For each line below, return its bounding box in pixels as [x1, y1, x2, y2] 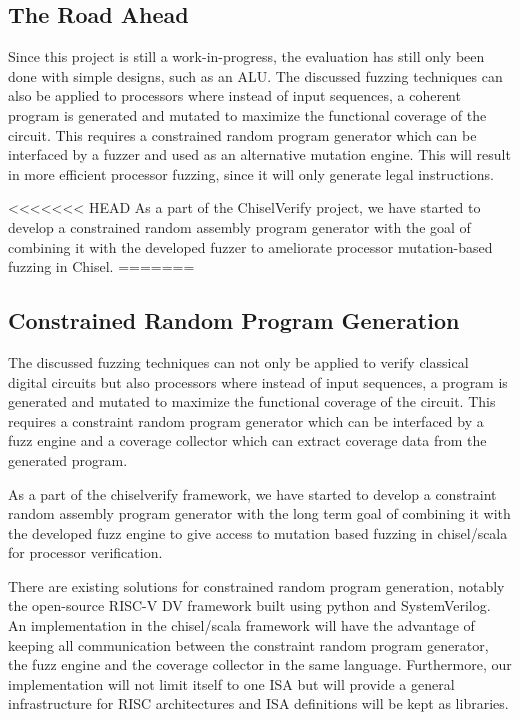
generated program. [8, 449, 128, 470]
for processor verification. [8, 542, 163, 563]
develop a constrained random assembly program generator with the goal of [8, 216, 471, 237]
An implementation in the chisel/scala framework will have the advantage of [8, 615, 475, 636]
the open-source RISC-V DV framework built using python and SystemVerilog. [8, 595, 491, 616]
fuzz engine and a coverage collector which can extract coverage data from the [8, 430, 487, 451]
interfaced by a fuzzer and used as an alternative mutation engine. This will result [8, 144, 511, 165]
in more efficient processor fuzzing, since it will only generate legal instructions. [8, 163, 494, 184]
